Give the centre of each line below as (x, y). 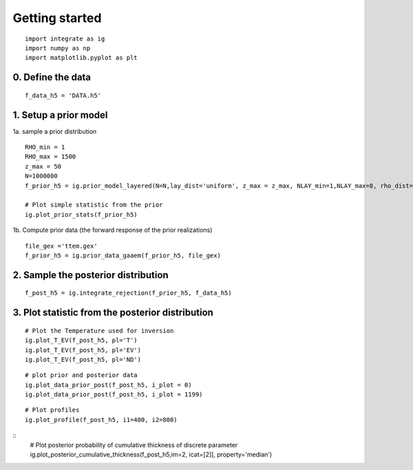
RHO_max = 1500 (51, 157)
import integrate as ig (65, 39)
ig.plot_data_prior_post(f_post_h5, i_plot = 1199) (114, 395)
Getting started (57, 18)
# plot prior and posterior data (81, 375)
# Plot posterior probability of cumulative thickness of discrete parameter (134, 445)
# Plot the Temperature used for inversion (99, 331)
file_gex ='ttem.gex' (61, 246)
